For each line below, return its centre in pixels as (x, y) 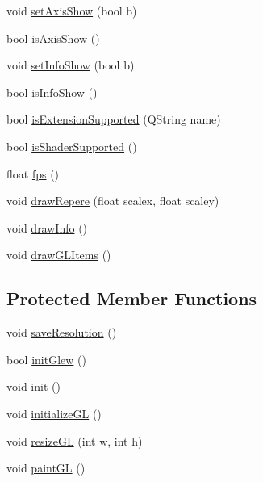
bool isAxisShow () (53, 38)
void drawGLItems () (59, 255)
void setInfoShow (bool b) (71, 65)
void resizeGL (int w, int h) (75, 440)
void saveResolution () (62, 332)
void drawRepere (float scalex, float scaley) (113, 201)
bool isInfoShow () (52, 92)
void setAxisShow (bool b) (72, 10)
